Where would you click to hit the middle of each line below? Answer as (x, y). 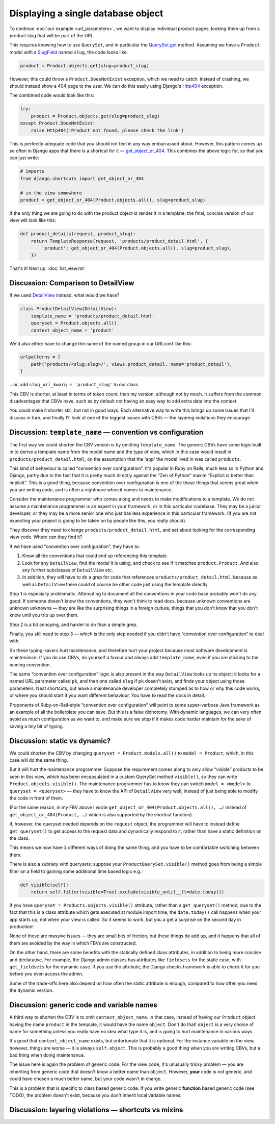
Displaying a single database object (86, 13)
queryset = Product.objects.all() (74, 323)
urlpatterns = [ (40, 357)
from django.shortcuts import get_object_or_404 (82, 178)
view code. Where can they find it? (46, 537)
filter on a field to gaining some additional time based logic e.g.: (76, 871)
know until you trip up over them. (44, 615)
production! (22, 927)
